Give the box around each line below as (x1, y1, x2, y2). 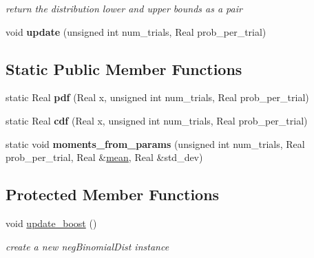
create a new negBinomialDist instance (6, 239, 169, 253)
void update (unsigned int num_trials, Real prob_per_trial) (6, 24, 266, 39)
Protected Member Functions (6, 184, 220, 205)
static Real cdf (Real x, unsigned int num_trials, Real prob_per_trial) (6, 113, 308, 127)
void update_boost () (6, 215, 97, 230)
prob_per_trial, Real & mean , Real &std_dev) (6, 150, 203, 164)
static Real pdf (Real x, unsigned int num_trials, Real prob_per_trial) (6, 90, 309, 105)
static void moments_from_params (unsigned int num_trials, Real (6, 136, 305, 151)
